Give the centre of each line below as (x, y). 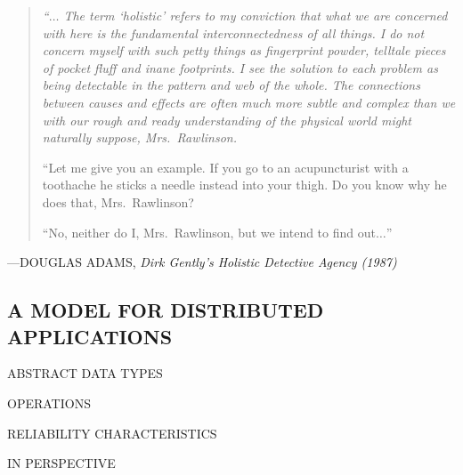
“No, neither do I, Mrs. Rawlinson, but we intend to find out (209, 232)
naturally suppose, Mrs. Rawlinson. (139, 137)
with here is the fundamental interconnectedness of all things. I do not (233, 32)
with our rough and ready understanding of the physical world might (227, 120)
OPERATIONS (49, 403)
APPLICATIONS (90, 336)
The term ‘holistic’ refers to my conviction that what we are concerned (256, 15)
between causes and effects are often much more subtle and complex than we (249, 102)
